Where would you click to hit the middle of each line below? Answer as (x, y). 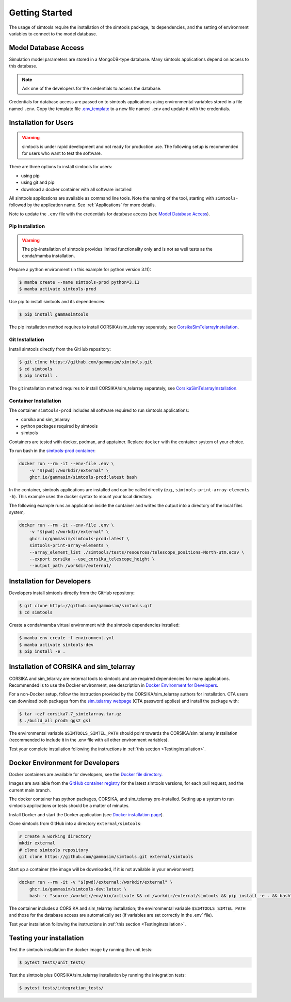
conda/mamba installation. (48, 256)
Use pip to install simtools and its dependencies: (57, 302)
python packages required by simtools (59, 426)
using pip (30, 176)
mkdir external (37, 843)
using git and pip (38, 182)
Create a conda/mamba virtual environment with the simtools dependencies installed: (94, 625)
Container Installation (35, 401)
